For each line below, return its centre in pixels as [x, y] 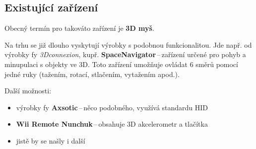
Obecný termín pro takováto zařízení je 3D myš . [79, 28]
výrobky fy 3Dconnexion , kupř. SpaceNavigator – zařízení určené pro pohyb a [125, 54]
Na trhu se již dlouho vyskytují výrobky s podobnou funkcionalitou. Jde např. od [128, 44]
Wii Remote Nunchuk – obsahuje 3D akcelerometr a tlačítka [112, 124]
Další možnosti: [28, 91]
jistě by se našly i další [51, 140]
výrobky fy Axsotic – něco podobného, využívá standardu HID [112, 107]
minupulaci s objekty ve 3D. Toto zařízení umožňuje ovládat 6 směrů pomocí [121, 64]
